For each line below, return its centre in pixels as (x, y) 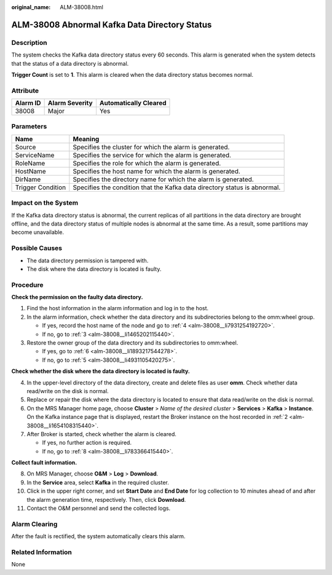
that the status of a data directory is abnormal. (70, 63)
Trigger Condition (41, 187)
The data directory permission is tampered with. (88, 260)
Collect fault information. (44, 463)
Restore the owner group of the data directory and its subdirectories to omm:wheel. (132, 342)
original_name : (31, 7)
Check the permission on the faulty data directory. (77, 297)
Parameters (29, 127)
